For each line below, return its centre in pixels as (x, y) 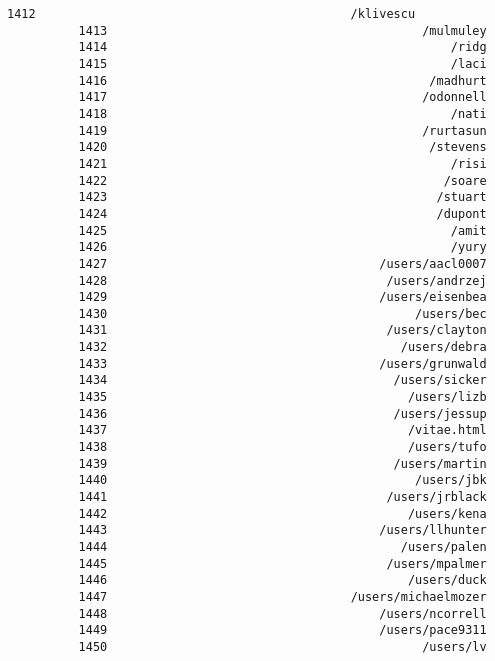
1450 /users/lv (282, 646)
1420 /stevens (282, 147)
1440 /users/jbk (282, 480)
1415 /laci (282, 63)
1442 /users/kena (282, 513)
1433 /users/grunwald (282, 363)
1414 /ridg (282, 47)
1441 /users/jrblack (282, 497)
